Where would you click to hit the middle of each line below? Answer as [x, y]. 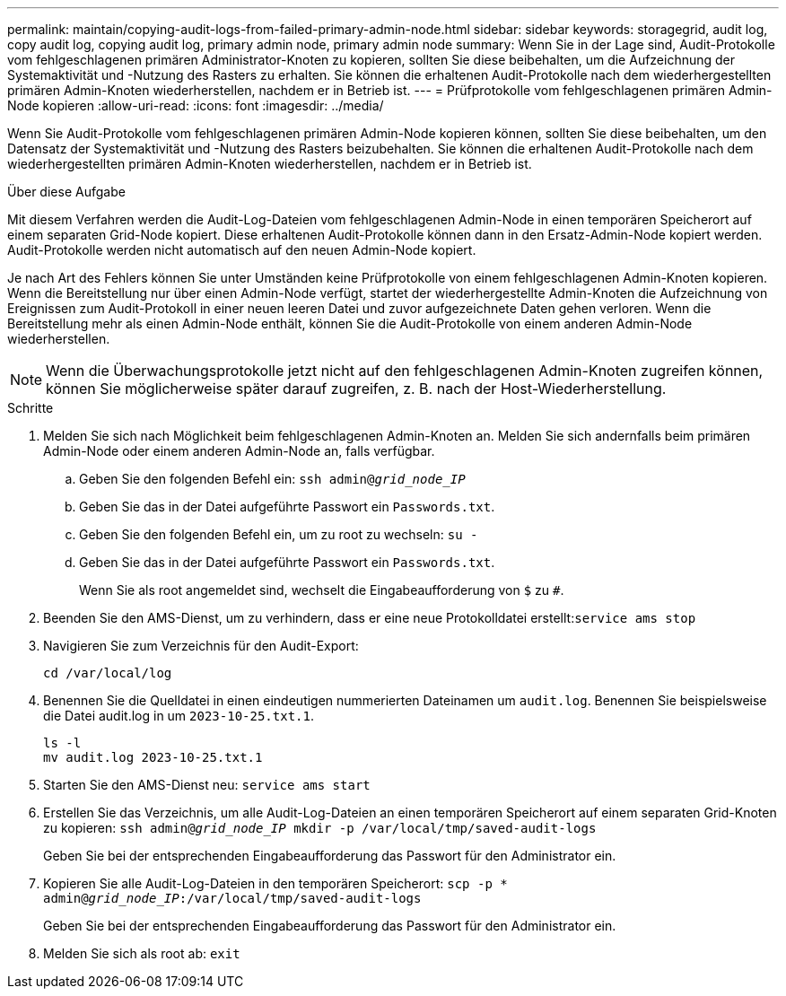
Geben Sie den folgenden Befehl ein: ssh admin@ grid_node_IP [272, 479]
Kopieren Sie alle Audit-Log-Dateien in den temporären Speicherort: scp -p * [275, 883]
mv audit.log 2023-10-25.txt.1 [153, 757]
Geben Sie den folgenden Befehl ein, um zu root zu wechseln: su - [279, 534]
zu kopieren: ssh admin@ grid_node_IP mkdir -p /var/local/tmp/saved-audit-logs [320, 828]
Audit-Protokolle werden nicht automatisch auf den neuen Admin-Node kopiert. [242, 250]
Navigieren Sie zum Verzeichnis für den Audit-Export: [201, 646]
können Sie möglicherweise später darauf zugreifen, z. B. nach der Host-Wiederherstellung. [356, 389]
